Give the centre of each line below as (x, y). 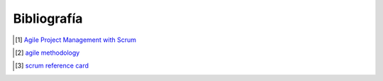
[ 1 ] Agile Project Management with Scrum (76, 40)
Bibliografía (48, 18)
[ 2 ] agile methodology (48, 53)
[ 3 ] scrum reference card (52, 66)
